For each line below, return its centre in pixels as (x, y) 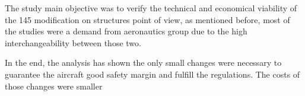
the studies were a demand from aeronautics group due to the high (126, 31)
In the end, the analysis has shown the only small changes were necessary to (143, 63)
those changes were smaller (54, 86)
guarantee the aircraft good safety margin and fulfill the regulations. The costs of (152, 74)
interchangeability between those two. (73, 42)
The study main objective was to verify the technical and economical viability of (151, 8)
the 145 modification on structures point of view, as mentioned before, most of (147, 19)
